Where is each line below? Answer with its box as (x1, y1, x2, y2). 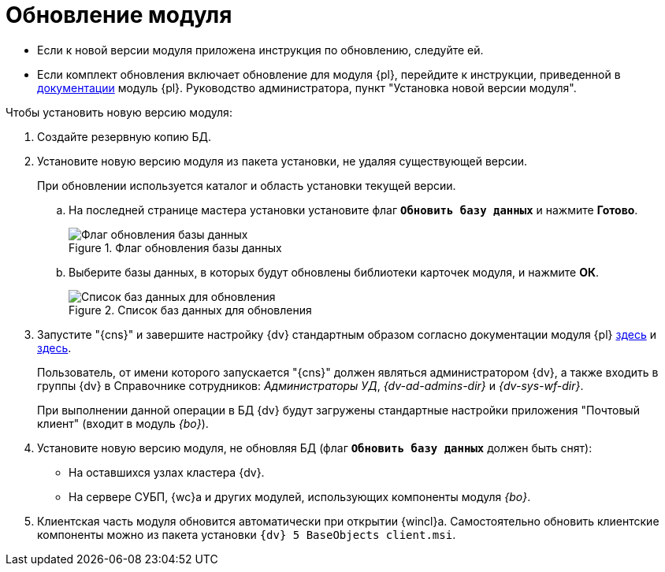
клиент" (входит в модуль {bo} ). (37, 416, 209, 430)
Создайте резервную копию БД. (37, 129, 212, 143)
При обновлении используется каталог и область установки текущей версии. (37, 178, 456, 192)
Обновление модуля (6, 2, 232, 28)
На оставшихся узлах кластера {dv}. (69, 465, 265, 479)
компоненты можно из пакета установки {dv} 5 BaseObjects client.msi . (37, 527, 456, 541)
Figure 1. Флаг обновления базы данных (69, 240, 282, 254)
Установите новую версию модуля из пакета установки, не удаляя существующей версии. (37, 154, 528, 168)
